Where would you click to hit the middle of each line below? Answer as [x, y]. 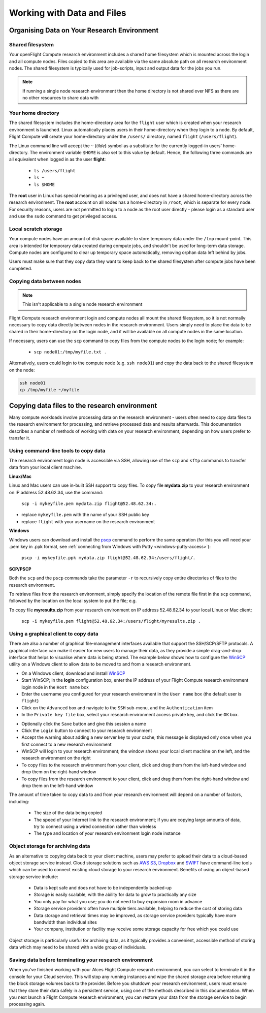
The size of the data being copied [68, 813]
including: [19, 801]
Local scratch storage [36, 229]
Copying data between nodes [45, 281]
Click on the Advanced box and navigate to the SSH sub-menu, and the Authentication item [117, 708]
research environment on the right [56, 758]
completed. [20, 268]
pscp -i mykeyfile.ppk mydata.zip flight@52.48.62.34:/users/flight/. [108, 558]
